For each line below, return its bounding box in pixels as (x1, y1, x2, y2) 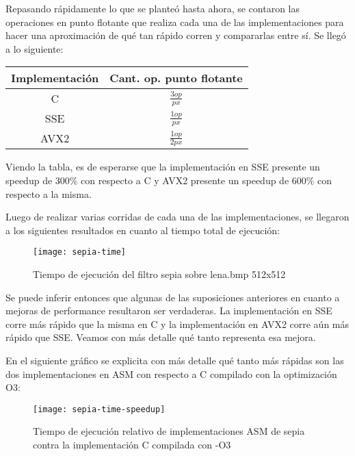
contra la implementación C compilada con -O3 (33, 438, 231, 451)
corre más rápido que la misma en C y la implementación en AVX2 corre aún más (5, 316, 350, 331)
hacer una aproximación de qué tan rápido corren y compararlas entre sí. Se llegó (5, 28, 346, 42)
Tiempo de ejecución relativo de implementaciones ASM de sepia (33, 424, 305, 438)
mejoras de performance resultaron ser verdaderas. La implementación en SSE (5, 303, 332, 318)
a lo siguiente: (5, 41, 64, 55)
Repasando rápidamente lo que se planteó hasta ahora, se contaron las (5, 1, 300, 15)
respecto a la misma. (5, 186, 92, 201)
